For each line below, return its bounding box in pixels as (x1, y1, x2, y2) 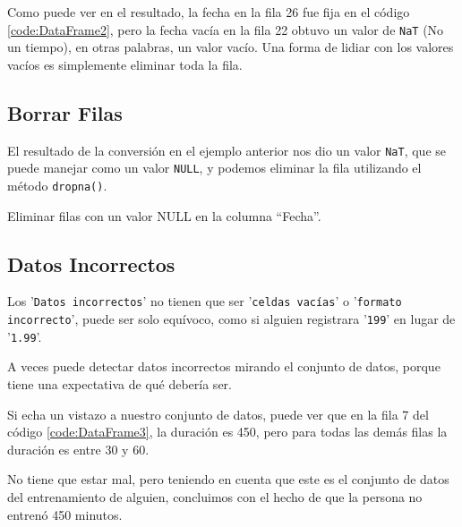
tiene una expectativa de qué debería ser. (7, 374, 232, 393)
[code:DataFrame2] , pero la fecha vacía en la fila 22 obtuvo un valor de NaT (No (7, 20, 444, 38)
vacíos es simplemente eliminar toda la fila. (7, 55, 243, 73)
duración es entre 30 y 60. (7, 439, 150, 458)
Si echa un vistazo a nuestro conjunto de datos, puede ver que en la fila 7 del (7, 404, 429, 423)
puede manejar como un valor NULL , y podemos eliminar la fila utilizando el (7, 158, 422, 177)
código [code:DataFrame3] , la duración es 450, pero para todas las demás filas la (7, 422, 448, 441)
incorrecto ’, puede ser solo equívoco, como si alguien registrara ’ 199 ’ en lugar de (7, 310, 456, 328)
